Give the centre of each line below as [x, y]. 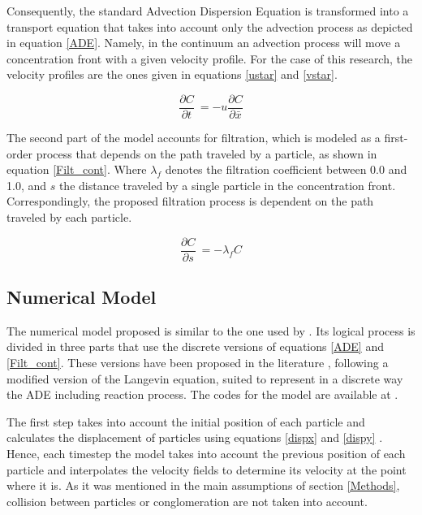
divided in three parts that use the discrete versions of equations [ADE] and [195, 346]
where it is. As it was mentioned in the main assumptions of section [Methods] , [203, 485]
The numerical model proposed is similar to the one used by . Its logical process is [211, 330]
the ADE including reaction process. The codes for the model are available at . [202, 394]
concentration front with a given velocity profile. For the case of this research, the [209, 58]
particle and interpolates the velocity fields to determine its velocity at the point [207, 469]
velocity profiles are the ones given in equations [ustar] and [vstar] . [172, 74]
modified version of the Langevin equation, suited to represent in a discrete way [205, 378]
